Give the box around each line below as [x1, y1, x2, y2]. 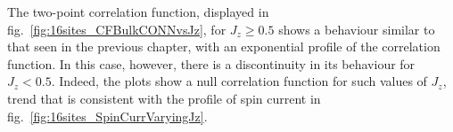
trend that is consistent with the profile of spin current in [7, 89, 321, 107]
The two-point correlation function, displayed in [7, 3, 269, 20]
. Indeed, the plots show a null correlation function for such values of [51, 72, 427, 90]
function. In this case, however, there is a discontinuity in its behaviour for [7, 54, 416, 73]
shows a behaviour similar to [278, 19, 435, 38]
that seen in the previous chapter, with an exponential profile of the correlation [7, 37, 441, 56]
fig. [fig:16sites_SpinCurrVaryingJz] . [7, 106, 208, 125]
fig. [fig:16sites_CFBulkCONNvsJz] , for [7, 19, 226, 38]
